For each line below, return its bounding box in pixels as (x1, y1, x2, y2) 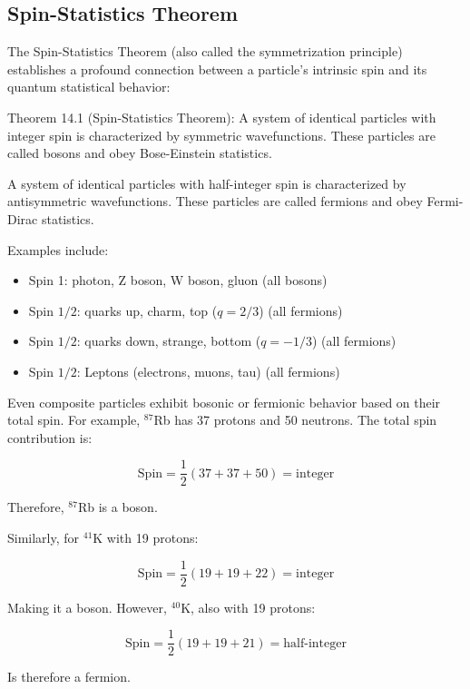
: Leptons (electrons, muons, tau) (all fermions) (76, 361, 340, 380)
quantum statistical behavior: (7, 77, 171, 96)
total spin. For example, (7, 410, 141, 429)
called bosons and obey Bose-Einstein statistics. (7, 143, 272, 162)
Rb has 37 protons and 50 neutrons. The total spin (153, 410, 437, 429)
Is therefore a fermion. (7, 667, 131, 686)
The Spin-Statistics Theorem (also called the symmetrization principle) (7, 42, 403, 61)
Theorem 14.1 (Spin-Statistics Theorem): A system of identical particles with (7, 107, 436, 126)
